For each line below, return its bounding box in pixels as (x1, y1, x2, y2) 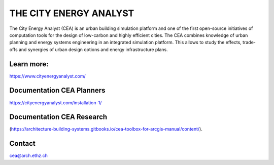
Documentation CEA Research (9, 113, 108, 121)
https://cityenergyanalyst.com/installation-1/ (9, 99, 102, 106)
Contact (9, 139, 36, 148)
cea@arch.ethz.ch (9, 152, 48, 159)
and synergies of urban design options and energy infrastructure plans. (18, 46, 168, 53)
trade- (243, 39, 256, 46)
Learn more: (9, 60, 49, 68)
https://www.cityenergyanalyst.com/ (9, 73, 86, 79)
